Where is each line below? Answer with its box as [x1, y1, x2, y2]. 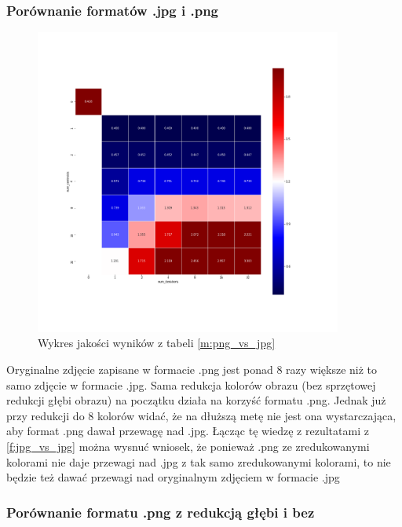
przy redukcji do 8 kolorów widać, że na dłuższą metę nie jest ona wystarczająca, [6, 407, 397, 423]
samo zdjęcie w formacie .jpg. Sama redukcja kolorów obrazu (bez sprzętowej [6, 376, 376, 393]
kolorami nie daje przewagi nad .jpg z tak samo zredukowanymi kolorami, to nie [6, 453, 391, 470]
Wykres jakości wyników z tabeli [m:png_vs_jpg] [38, 335, 276, 351]
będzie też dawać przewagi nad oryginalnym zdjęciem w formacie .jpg [6, 469, 340, 485]
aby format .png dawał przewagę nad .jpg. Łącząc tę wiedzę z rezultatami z [6, 423, 369, 439]
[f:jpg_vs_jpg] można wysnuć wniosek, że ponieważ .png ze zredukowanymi [6, 437, 370, 454]
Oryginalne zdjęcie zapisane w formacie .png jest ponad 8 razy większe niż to [6, 361, 378, 377]
